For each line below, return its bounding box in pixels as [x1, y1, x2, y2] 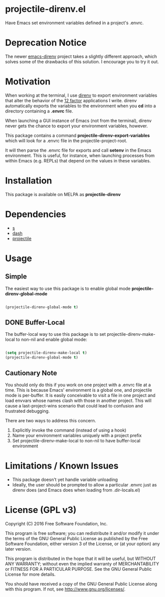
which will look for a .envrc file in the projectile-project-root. [5, 137, 127, 144]
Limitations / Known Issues [5, 460, 119, 472]
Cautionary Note [5, 369, 57, 377]
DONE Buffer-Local [5, 318, 65, 326]
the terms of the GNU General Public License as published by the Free [5, 535, 148, 541]
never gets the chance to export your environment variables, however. [5, 122, 148, 129]
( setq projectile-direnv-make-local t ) [5, 351, 87, 356]
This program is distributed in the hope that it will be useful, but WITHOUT [5, 556, 156, 561]
